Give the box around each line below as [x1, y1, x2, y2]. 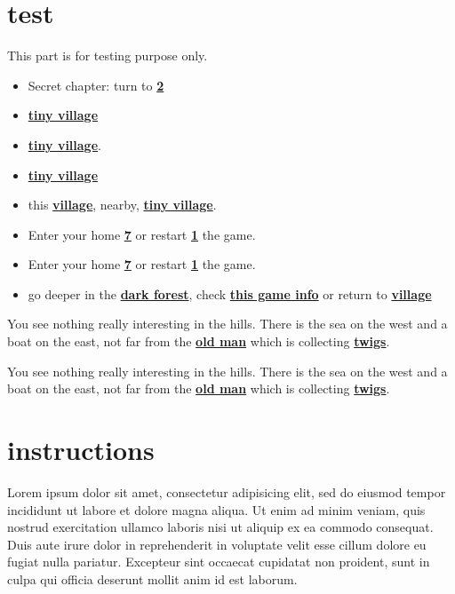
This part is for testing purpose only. [7, 46, 208, 65]
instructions [7, 432, 155, 468]
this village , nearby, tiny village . [28, 195, 217, 214]
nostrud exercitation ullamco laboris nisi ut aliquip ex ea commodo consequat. [7, 518, 434, 536]
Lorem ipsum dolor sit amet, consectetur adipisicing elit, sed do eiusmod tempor [7, 482, 446, 501]
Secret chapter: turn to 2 [28, 75, 164, 94]
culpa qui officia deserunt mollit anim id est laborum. [7, 569, 298, 588]
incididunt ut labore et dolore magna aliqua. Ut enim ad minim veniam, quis [7, 500, 426, 519]
